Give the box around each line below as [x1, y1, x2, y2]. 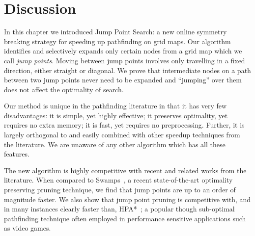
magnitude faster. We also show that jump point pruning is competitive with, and [4, 194, 251, 204]
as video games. [4, 223, 51, 233]
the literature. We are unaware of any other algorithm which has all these [4, 139, 226, 149]
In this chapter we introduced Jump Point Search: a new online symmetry [4, 26, 227, 37]
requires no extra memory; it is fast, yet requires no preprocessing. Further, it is [4, 120, 245, 130]
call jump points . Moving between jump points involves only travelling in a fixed [4, 55, 245, 65]
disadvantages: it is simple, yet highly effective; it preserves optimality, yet [4, 110, 228, 120]
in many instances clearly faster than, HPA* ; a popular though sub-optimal [4, 204, 235, 214]
